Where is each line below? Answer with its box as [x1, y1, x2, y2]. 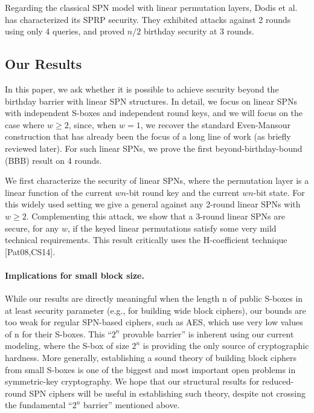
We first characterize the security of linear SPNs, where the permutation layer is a [5, 174, 309, 187]
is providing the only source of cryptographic [143, 339, 309, 352]
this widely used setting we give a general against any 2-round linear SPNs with [5, 198, 301, 210]
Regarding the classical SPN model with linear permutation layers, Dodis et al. [5, 1, 298, 13]
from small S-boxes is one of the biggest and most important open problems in [5, 363, 296, 376]
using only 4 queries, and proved [5, 25, 125, 37]
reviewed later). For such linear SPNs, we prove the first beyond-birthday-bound [5, 141, 303, 154]
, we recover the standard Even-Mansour [140, 118, 290, 131]
